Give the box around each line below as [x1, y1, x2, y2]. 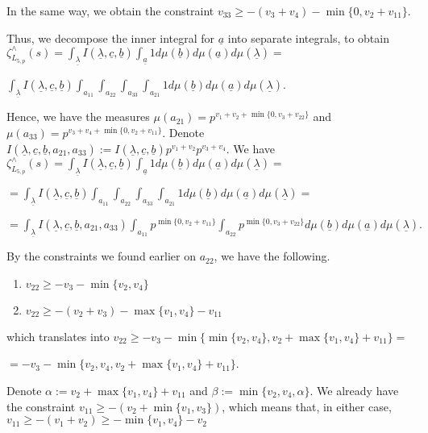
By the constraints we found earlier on [6, 248, 196, 264]
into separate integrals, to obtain [227, 29, 389, 46]
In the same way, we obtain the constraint [6, 2, 214, 19]
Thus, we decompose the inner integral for [6, 29, 215, 46]
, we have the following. [214, 248, 330, 264]
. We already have [310, 382, 399, 399]
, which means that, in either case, [222, 398, 392, 414]
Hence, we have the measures [6, 108, 150, 125]
